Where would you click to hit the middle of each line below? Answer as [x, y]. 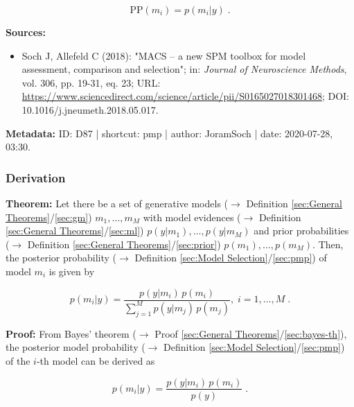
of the [18, 360]
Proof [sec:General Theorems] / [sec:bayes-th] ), [251, 333]
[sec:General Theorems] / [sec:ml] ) [75, 231]
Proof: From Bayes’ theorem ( [71, 333]
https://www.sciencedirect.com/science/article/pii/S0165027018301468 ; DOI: [186, 96]
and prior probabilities [301, 231]
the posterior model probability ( [76, 347]
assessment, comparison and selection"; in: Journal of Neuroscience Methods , [184, 69]
